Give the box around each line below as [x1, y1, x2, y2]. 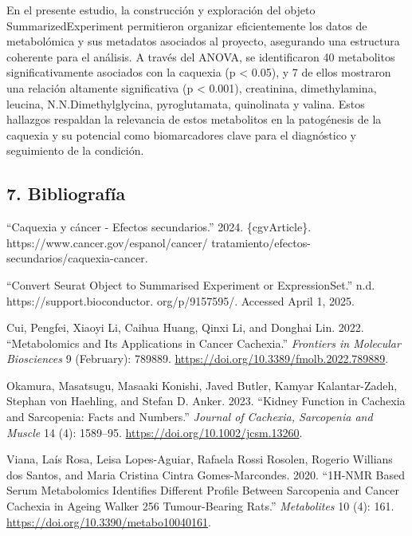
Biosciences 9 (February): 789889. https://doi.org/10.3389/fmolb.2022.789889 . [6, 350, 389, 367]
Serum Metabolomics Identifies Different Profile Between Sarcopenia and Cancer [6, 482, 399, 499]
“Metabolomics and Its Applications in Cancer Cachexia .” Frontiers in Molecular [6, 334, 401, 351]
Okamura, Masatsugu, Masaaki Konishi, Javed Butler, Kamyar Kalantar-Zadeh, [6, 376, 398, 393]
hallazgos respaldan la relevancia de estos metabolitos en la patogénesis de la [6, 111, 382, 128]
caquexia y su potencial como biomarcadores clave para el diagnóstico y [6, 126, 356, 143]
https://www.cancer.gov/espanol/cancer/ [6, 234, 208, 250]
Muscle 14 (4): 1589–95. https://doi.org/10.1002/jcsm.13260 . [6, 424, 303, 440]
